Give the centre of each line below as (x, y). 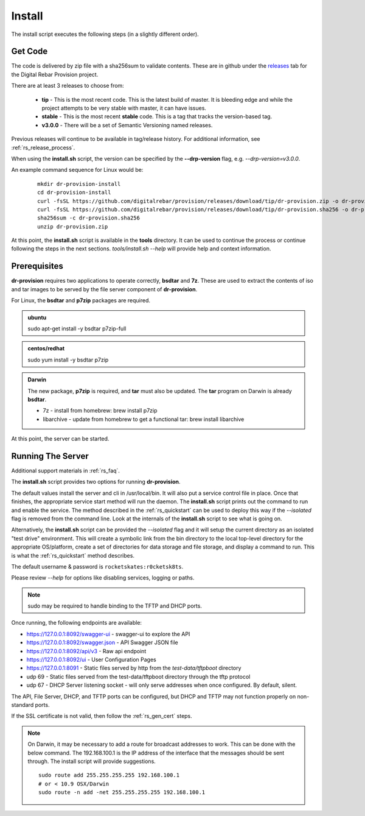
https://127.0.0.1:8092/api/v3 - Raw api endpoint (86, 651)
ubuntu (37, 318)
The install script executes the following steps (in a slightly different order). (105, 34)
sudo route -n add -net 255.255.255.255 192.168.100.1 (122, 793)
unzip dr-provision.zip (73, 226)
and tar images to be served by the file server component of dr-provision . (104, 289)
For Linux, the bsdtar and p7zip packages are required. (81, 300)
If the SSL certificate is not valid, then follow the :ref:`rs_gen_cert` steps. (102, 716)
